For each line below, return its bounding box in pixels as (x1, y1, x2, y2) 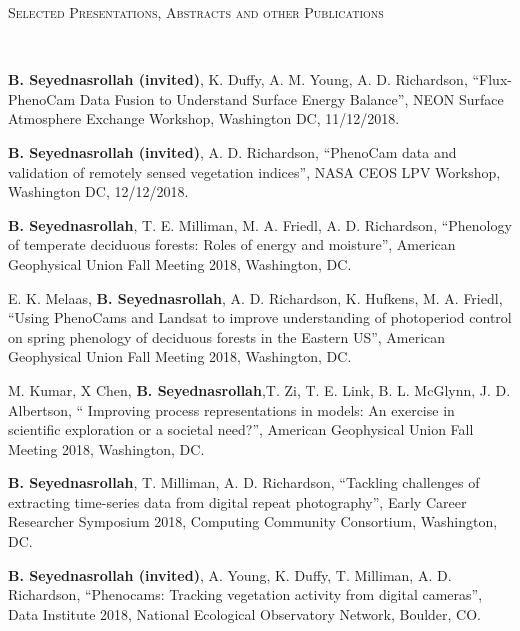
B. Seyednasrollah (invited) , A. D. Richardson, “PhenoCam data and (8, 141, 457, 162)
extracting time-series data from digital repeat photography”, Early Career (8, 491, 467, 512)
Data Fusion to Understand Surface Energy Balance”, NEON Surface (79, 88, 504, 109)
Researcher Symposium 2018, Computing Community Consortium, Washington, (8, 511, 498, 532)
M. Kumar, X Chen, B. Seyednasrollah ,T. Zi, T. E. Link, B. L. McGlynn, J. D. (8, 379, 511, 400)
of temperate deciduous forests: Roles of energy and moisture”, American (8, 234, 456, 255)
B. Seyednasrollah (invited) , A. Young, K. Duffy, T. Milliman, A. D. (8, 564, 452, 585)
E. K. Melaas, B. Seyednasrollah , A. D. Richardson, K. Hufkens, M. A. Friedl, (8, 287, 503, 308)
